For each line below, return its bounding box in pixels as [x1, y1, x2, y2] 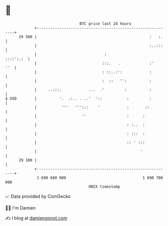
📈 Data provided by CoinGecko [5, 193, 71, 199]
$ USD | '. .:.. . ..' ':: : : [5, 96, 152, 101]
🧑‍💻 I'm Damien [5, 205, 36, 211]
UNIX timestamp [88, 184, 121, 189]
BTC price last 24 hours [79, 21, 132, 26]
